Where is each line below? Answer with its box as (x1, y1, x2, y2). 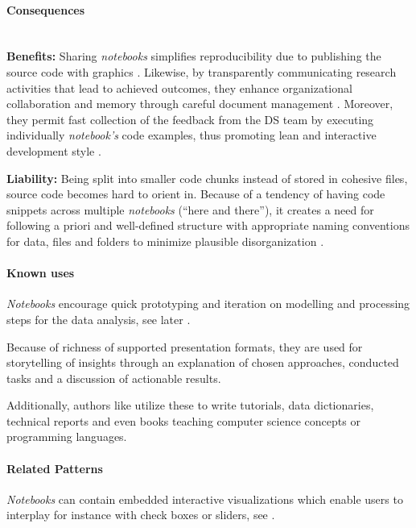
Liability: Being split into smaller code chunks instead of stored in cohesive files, (6, 169, 408, 186)
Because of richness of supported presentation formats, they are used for (6, 338, 363, 355)
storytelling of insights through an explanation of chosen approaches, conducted (6, 354, 399, 371)
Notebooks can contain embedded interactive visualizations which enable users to (6, 490, 403, 507)
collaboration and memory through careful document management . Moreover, (6, 95, 393, 112)
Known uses (6, 264, 75, 281)
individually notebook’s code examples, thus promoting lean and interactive (6, 127, 377, 143)
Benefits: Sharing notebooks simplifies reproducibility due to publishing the (6, 48, 381, 64)
